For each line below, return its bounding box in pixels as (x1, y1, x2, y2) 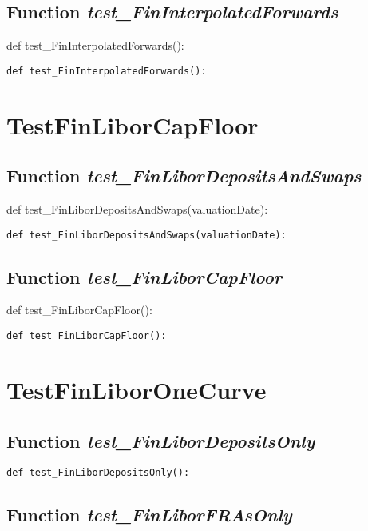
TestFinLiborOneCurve (6, 373, 267, 405)
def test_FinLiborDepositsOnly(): (6, 467, 190, 479)
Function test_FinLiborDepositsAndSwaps (6, 163, 362, 188)
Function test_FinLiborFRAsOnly (6, 502, 292, 527)
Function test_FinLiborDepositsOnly (6, 428, 315, 453)
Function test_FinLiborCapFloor (6, 264, 283, 289)
